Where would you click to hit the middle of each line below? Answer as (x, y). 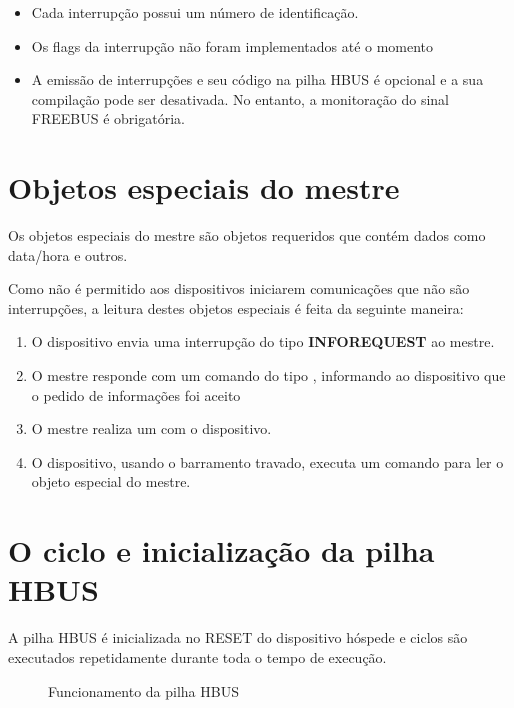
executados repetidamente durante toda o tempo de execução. (197, 656)
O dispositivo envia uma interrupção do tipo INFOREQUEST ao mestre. (263, 341)
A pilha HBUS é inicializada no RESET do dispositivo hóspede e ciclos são (238, 637)
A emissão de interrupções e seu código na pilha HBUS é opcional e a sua (257, 79)
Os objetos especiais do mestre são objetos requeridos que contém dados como (247, 235)
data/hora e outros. (68, 254)
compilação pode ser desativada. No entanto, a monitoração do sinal (240, 98)
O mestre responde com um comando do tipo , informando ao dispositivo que (268, 375)
